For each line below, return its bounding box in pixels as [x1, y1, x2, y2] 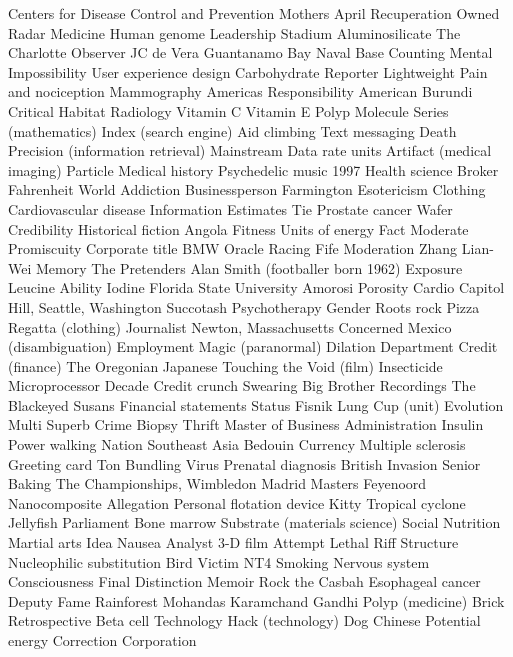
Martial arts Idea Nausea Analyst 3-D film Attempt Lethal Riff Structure [8, 532, 459, 553]
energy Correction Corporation [8, 630, 197, 650]
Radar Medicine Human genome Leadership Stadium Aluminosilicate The [8, 22, 461, 43]
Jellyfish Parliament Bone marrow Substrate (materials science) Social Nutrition [8, 512, 501, 533]
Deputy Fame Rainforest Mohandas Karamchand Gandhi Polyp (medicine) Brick [8, 590, 505, 611]
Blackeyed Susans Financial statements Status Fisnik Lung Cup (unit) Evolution [8, 394, 504, 415]
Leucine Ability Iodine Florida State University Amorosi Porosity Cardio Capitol [8, 277, 505, 298]
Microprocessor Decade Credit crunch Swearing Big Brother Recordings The [8, 375, 476, 396]
